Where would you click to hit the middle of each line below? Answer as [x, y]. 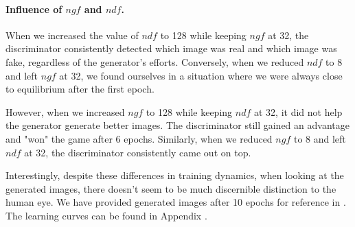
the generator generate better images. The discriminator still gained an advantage [177, 125]
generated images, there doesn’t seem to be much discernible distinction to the [171, 188]
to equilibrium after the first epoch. [80, 89]
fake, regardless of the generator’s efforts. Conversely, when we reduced [155, 61]
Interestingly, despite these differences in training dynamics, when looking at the [175, 175]
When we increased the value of [72, 35]
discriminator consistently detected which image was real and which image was [171, 48]
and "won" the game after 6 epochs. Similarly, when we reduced [139, 138]
